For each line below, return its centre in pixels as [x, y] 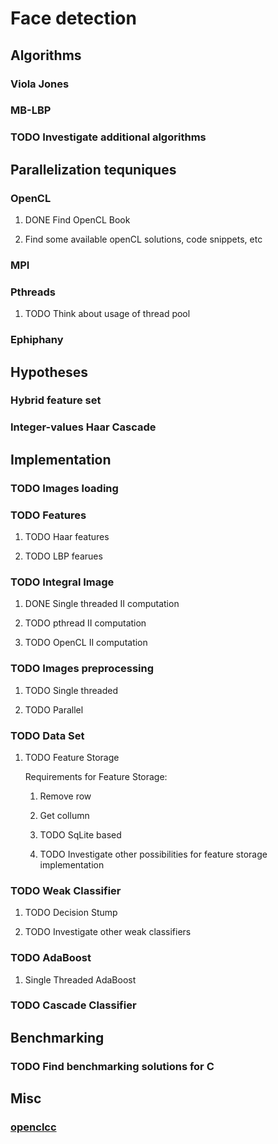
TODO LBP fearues [63, 556]
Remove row [65, 796]
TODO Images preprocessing [82, 669]
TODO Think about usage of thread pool [107, 314]
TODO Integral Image [62, 582]
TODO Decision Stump [71, 913]
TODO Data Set [47, 735]
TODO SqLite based [80, 834]
